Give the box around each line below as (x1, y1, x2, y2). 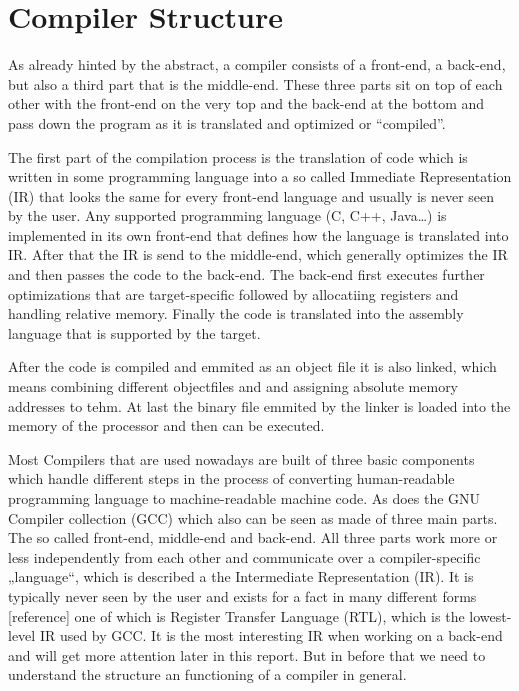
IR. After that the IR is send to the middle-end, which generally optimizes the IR (8, 244, 508, 265)
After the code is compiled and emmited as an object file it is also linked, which (8, 356, 497, 377)
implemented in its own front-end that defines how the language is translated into (8, 224, 509, 245)
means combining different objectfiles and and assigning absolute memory (8, 376, 459, 397)
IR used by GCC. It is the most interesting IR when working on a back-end (39, 625, 503, 646)
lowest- (469, 605, 512, 626)
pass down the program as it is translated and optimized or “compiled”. (8, 112, 446, 133)
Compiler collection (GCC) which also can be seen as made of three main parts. (8, 507, 498, 528)
